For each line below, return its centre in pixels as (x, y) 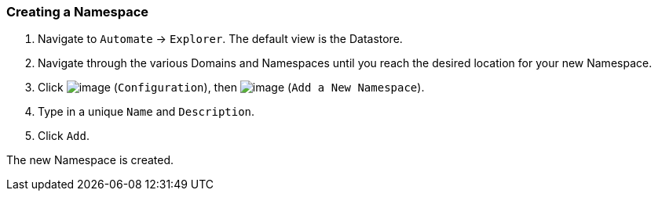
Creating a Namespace (78, 12)
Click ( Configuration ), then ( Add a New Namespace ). (231, 88)
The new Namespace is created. (90, 160)
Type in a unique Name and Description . (146, 112)
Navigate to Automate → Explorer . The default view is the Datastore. (220, 39)
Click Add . (64, 136)
